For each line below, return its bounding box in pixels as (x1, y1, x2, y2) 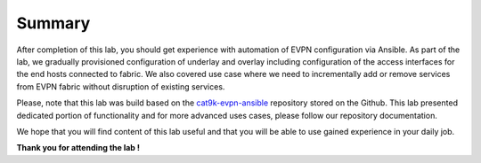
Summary (16, 13, 91, 33)
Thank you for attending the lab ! (16, 143, 140, 153)
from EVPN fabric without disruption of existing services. (16, 81, 225, 92)
